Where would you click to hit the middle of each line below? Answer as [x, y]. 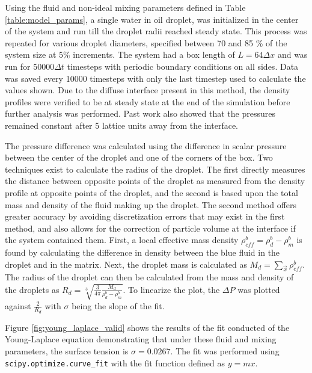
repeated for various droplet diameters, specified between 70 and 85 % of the [146, 42]
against [18, 305]
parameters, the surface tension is [67, 351]
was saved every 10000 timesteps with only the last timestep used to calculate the [155, 78]
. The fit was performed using [225, 351]
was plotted [259, 289]
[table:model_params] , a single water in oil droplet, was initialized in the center [152, 19]
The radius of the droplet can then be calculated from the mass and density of [149, 277]
